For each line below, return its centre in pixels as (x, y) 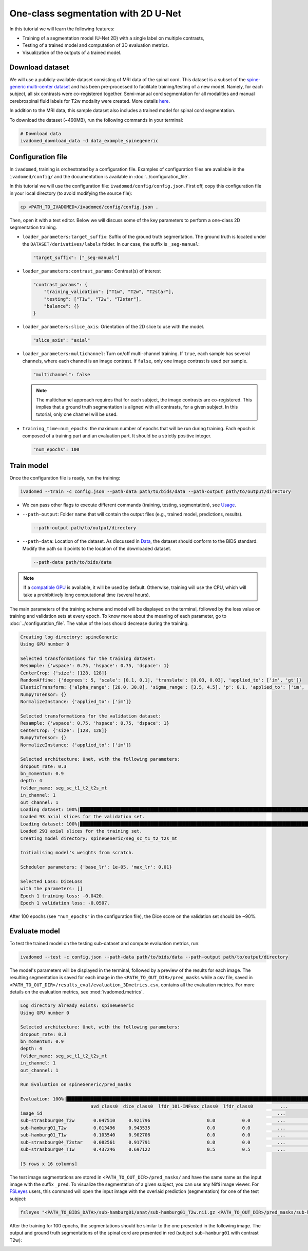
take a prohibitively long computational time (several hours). (87, 595)
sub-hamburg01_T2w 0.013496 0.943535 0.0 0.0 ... (153, 1128)
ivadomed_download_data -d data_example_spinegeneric (89, 141)
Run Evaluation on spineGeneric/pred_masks (76, 1085)
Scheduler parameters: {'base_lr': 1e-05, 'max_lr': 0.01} (96, 867)
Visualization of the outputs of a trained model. (72, 52)
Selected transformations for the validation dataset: (91, 716)
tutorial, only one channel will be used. (77, 414)
